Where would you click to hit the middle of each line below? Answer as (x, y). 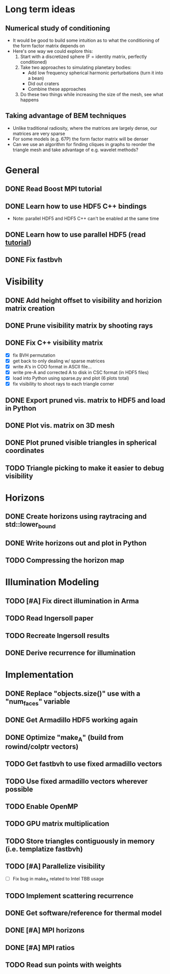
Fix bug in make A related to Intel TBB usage (58, 879)
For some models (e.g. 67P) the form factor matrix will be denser (80, 139)
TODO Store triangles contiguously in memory (80, 841)
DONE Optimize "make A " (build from (64, 738)
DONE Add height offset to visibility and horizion (83, 300)
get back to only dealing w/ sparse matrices (59, 361)
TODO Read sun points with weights (64, 965)
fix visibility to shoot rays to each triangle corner (63, 384)
